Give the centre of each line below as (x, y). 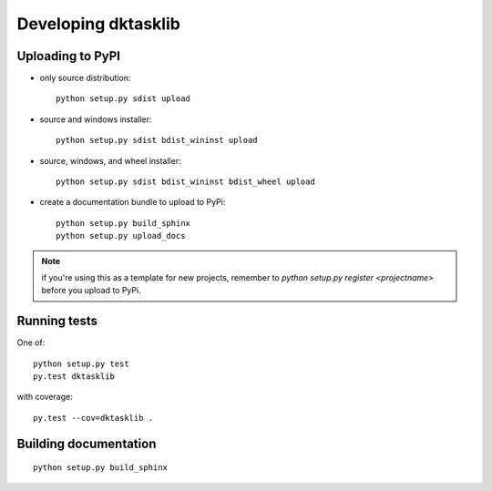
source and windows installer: (96, 119)
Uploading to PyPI (68, 56)
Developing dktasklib (99, 24)
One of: (31, 343)
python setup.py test (81, 363)
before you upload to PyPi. (91, 291)
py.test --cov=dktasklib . (93, 418)
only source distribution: (85, 78)
